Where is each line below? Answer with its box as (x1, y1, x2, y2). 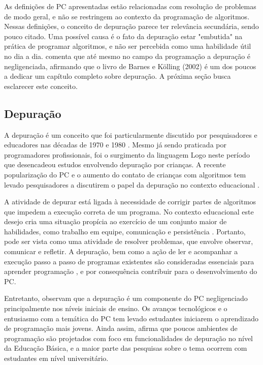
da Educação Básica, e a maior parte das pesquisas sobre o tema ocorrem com (4, 343, 247, 353)
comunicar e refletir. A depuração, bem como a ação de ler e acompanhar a (4, 246, 238, 257)
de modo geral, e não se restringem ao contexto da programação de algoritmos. (4, 11, 250, 21)
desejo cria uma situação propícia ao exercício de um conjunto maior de (4, 216, 227, 227)
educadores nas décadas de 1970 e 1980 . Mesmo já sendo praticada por (4, 139, 226, 150)
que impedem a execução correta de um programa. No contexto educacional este (4, 206, 254, 217)
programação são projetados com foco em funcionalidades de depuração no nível (4, 332, 253, 343)
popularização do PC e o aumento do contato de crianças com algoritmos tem (4, 169, 246, 179)
